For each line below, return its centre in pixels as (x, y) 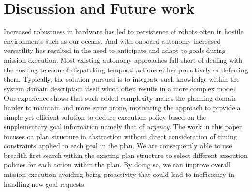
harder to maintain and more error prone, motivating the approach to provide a (122, 107)
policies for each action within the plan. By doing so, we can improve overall (117, 165)
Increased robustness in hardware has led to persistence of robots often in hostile (124, 31)
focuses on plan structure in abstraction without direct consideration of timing (120, 136)
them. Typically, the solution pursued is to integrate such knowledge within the (122, 79)
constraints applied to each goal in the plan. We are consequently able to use (118, 146)
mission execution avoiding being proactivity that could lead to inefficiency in (119, 174)
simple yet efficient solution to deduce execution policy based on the (105, 117)
